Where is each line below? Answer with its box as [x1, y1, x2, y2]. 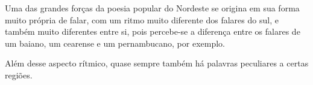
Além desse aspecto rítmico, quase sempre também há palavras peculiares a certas [5, 57, 309, 69]
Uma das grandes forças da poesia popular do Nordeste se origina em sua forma [5, 2, 300, 14]
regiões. [5, 68, 33, 81]
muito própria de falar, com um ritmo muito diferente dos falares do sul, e [5, 13, 279, 26]
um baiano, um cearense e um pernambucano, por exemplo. [5, 37, 225, 49]
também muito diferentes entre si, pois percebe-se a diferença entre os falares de [5, 25, 300, 38]
